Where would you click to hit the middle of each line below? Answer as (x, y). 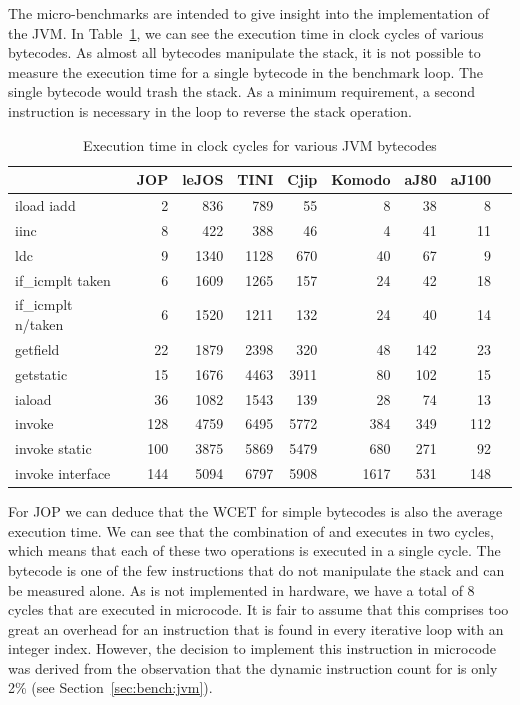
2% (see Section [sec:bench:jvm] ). (110, 687)
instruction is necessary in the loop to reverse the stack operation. (210, 110)
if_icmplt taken (63, 279)
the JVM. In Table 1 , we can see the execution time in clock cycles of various (246, 32)
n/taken (39, 323)
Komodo (361, 179)
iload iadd (45, 205)
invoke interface (63, 473)
